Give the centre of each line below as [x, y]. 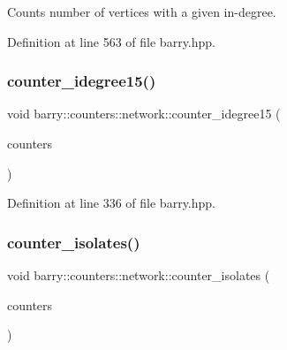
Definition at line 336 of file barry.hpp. [111, 203]
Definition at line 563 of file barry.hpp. [111, 41]
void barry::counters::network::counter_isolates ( [139, 275]
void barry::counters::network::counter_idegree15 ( [144, 114]
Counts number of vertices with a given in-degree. [142, 11]
